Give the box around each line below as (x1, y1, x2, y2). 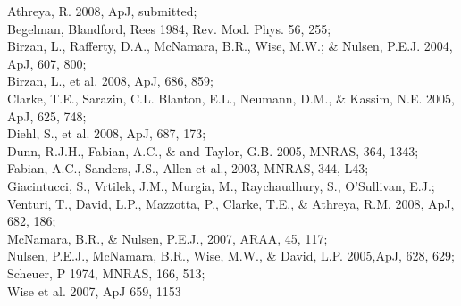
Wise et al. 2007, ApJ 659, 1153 (7, 281, 181, 300)
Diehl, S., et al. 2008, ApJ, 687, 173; (7, 124, 206, 143)
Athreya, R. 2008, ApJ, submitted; (7, 2, 197, 20)
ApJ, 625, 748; (7, 106, 87, 125)
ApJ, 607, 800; (7, 54, 87, 72)
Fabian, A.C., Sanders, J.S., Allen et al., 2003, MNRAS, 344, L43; (7, 159, 369, 178)
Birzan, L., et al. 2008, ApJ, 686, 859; (7, 71, 214, 90)
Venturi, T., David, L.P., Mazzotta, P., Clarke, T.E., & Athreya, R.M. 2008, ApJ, (7, 194, 455, 212)
